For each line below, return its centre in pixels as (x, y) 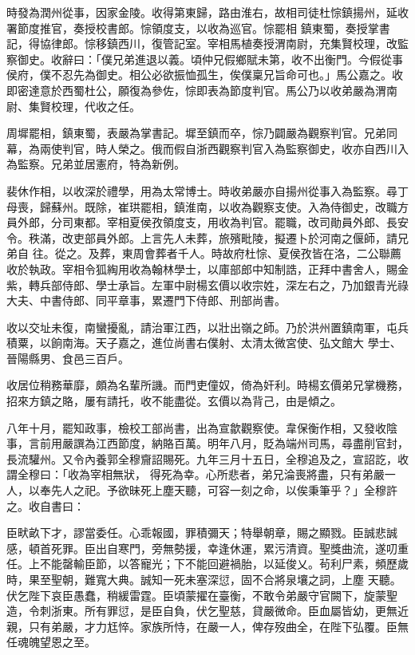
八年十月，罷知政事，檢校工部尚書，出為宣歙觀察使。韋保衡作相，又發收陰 (202, 427)
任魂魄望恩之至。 (51, 642)
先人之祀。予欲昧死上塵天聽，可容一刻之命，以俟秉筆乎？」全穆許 (224, 490)
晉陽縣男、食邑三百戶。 (68, 358)
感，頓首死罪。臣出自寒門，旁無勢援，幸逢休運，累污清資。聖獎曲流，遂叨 (202, 548)
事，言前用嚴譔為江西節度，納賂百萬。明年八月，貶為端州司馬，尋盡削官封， (207, 443)
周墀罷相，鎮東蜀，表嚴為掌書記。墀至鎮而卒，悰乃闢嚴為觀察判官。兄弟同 (202, 133)
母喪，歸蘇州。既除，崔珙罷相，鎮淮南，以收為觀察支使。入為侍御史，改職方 (207, 206)
